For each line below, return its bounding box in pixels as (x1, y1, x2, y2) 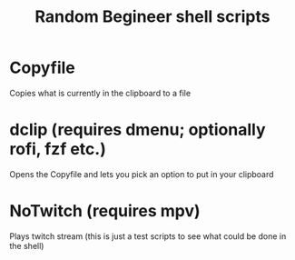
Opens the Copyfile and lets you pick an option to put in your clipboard (9, 168, 274, 179)
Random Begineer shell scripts (34, 6, 270, 27)
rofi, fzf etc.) (9, 139, 106, 160)
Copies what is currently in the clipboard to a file (9, 87, 192, 98)
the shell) (9, 240, 44, 251)
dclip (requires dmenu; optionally (9, 120, 266, 140)
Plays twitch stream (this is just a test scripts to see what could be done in (9, 230, 287, 242)
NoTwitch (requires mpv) (9, 201, 202, 222)
